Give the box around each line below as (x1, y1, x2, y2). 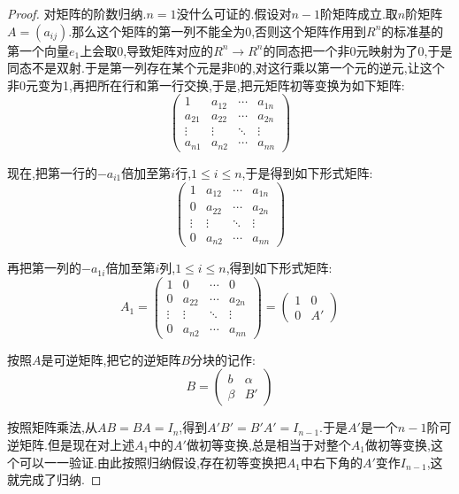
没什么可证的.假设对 (176, 4, 292, 22)
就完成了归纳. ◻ (7, 470, 102, 489)
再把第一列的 (7, 259, 81, 277)
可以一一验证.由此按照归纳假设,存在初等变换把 (19, 452, 287, 471)
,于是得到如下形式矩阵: (241, 163, 373, 181)
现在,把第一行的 (7, 163, 97, 181)
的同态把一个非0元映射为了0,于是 (263, 41, 453, 59)
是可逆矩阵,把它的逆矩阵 (41, 350, 181, 368)
